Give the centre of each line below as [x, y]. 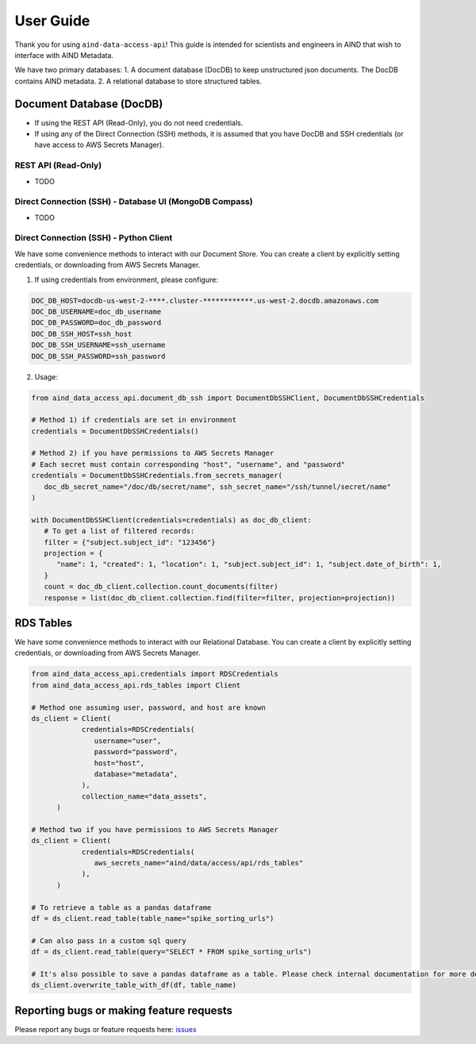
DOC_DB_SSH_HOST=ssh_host [82, 334]
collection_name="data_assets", [144, 796]
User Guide [52, 21]
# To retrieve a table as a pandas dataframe [121, 907]
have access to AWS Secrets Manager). [99, 145]
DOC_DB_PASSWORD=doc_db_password [96, 323]
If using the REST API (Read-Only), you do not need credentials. [139, 122]
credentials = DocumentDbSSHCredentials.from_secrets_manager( [157, 476]
